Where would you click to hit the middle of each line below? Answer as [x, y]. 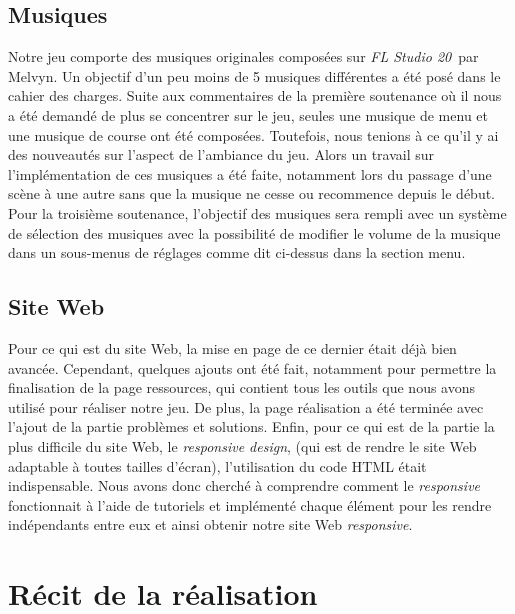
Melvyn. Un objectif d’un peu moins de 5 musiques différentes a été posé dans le [254, 75]
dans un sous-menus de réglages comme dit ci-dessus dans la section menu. [237, 252]
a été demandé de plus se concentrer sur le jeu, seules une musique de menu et [248, 114]
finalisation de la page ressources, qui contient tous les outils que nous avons [242, 387]
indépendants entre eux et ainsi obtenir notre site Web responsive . [210, 524]
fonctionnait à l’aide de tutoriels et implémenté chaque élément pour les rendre [250, 504]
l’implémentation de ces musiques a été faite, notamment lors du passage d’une [250, 173]
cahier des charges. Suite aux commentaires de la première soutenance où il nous [255, 95]
